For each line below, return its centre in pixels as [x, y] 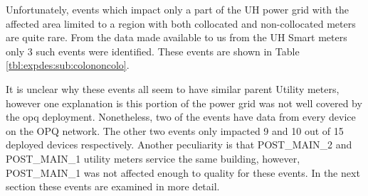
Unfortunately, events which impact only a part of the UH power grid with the [178, 9]
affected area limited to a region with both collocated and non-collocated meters [181, 23]
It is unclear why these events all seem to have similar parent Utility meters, [173, 88]
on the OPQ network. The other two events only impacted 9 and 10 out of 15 [175, 130]
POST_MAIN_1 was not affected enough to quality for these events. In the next [183, 172]
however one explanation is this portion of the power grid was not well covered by [184, 103]
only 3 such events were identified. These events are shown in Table [153, 51]
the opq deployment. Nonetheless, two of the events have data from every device [181, 117]
